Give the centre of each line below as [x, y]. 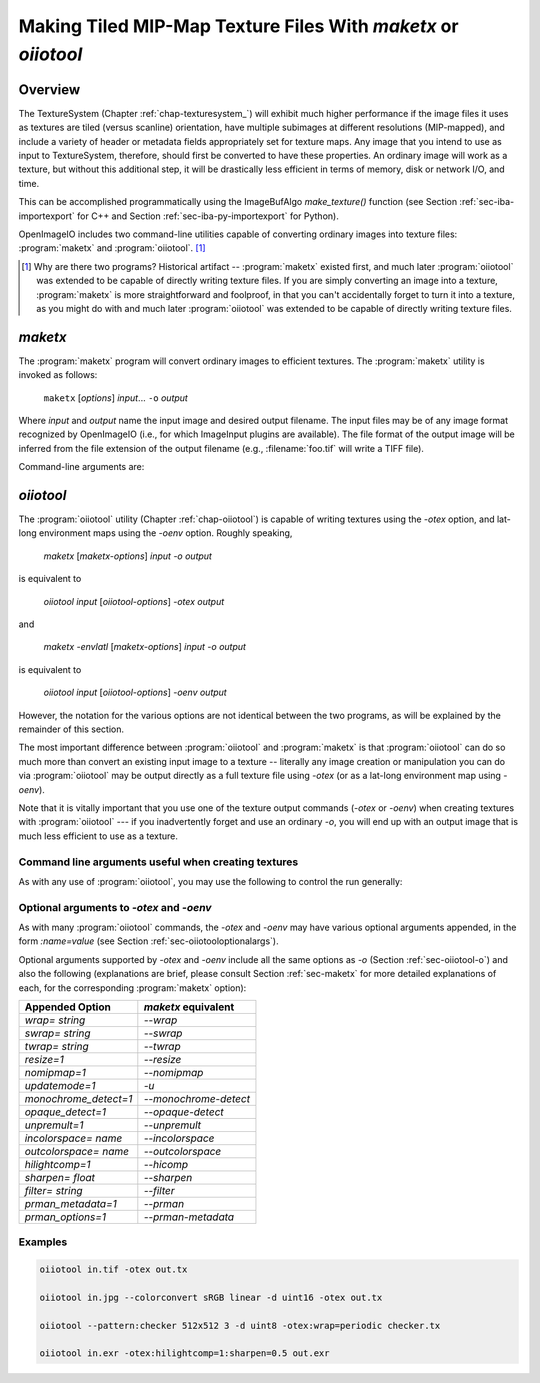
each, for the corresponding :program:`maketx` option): [132, 987]
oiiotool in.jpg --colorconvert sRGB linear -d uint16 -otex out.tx [211, 1297]
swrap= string [57, 1033]
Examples [43, 1242]
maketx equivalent [189, 1007]
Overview [49, 89]
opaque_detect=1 [65, 1112]
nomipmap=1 [55, 1072]
